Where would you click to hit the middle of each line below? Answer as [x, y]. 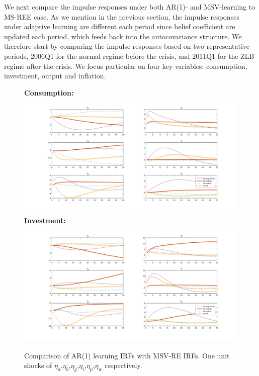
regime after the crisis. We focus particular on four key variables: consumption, [126, 66]
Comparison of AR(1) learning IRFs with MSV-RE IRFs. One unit [127, 355]
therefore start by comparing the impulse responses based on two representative [127, 46]
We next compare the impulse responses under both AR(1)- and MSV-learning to [130, 7]
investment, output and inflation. [55, 76]
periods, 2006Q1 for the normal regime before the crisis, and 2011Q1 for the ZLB [129, 56]
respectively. [123, 365]
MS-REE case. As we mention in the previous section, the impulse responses [122, 16]
